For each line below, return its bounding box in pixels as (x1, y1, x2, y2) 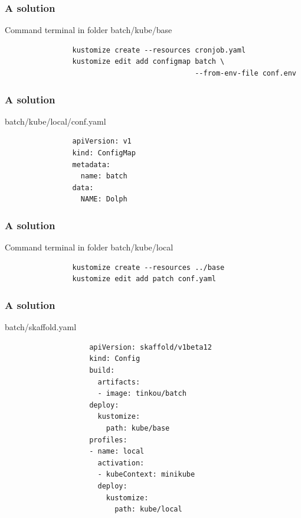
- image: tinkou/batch (97, 389, 187, 398)
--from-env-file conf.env (195, 69, 296, 77)
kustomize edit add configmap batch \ (72, 57, 225, 66)
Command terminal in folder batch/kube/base (5, 24, 172, 36)
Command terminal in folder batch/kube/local (5, 241, 174, 253)
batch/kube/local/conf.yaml (5, 115, 106, 127)
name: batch (80, 172, 127, 181)
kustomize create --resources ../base (72, 263, 225, 272)
